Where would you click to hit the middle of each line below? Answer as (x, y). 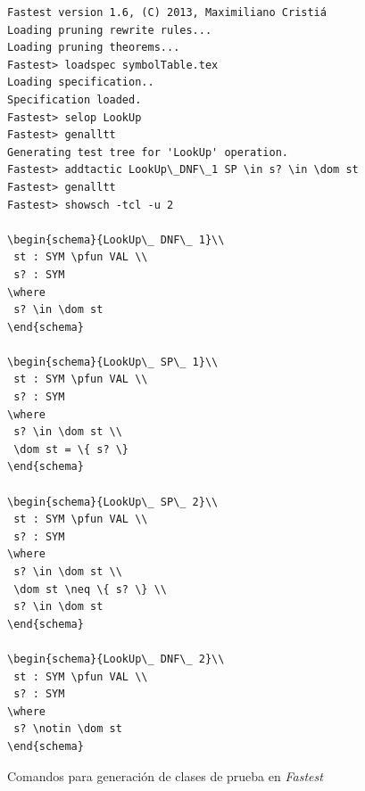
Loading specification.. (81, 82)
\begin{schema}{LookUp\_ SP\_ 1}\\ (113, 362)
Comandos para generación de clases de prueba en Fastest (165, 775)
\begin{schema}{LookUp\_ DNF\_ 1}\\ (116, 239)
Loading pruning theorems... (94, 48)
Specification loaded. (75, 99)
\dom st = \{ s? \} (71, 449)
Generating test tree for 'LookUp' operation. (148, 152)
